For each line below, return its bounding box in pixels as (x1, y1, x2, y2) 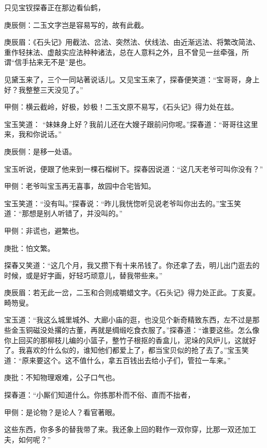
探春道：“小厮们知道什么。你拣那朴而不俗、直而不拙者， (4, 389, 195, 400)
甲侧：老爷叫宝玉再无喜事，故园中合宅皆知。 (4, 181, 155, 191)
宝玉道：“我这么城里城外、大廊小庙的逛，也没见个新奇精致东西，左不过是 (4, 314, 253, 325)
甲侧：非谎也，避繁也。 (4, 225, 83, 236)
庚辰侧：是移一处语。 (4, 146, 76, 156)
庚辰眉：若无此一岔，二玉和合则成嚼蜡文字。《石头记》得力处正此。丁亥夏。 (4, 287, 260, 298)
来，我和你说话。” (4, 129, 62, 139)
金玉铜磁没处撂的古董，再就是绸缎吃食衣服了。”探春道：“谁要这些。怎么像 (11, 325, 260, 335)
